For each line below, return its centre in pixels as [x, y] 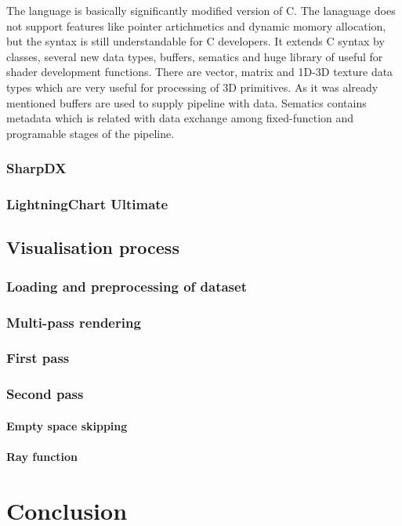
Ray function [42, 456]
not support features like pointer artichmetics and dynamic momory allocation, [196, 25]
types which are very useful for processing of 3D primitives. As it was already [192, 87]
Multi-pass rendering [74, 322]
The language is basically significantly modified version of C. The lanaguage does [201, 10]
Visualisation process [93, 247]
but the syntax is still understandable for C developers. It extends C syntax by [196, 41]
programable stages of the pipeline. [91, 133]
